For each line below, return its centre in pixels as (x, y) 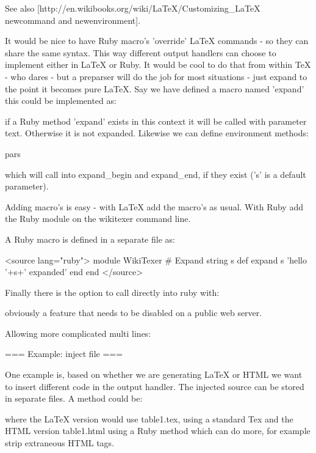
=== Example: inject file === (64, 354)
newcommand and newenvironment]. (73, 20)
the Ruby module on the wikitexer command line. (98, 219)
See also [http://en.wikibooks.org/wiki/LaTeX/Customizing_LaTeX (133, 8)
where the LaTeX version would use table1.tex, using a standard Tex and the (149, 418)
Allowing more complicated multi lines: (78, 333)
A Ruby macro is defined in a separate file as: (90, 239)
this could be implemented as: (61, 101)
